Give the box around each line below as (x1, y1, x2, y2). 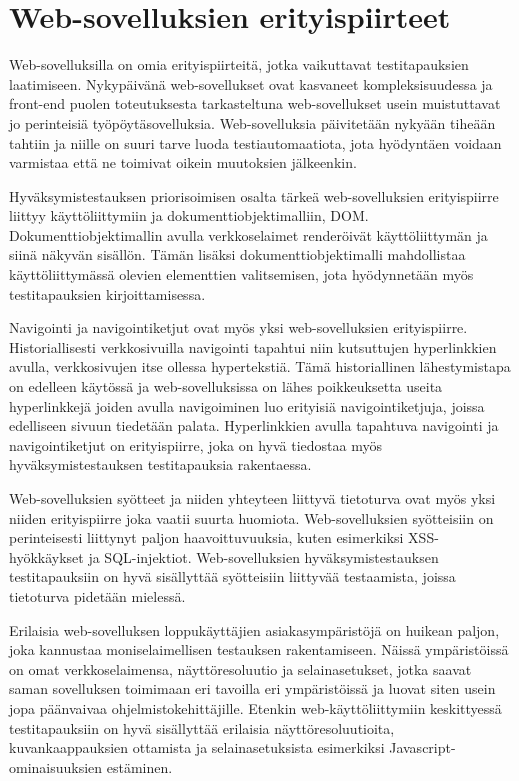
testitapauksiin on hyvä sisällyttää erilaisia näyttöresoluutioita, (9, 717, 395, 738)
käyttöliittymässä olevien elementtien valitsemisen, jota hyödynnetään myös (9, 264, 474, 285)
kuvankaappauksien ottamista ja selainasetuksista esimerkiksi (9, 737, 385, 758)
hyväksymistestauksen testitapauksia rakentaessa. (9, 454, 312, 475)
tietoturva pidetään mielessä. (9, 585, 186, 606)
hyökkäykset (9, 546, 84, 567)
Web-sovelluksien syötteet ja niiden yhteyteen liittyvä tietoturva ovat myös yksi (9, 488, 496, 508)
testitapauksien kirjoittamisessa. (9, 283, 206, 304)
